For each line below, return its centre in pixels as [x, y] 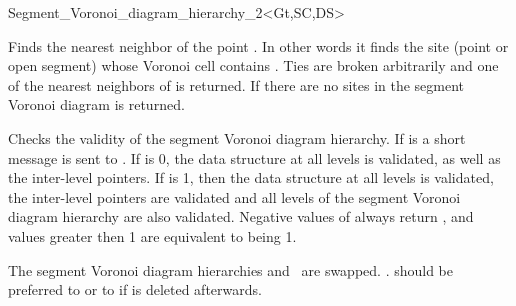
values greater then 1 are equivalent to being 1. [152, 235]
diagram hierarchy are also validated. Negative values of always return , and [241, 216]
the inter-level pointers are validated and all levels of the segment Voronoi [234, 196]
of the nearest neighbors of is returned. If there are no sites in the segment [236, 84]
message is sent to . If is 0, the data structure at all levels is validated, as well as [254, 157]
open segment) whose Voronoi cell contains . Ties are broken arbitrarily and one [253, 65]
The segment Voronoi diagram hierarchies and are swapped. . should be [231, 269]
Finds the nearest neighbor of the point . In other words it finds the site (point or [258, 45]
